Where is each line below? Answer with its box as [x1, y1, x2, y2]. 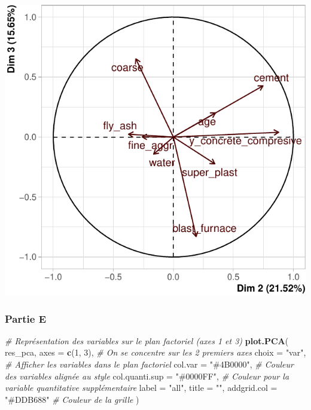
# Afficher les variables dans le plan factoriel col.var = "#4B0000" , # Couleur [5, 358, 294, 371]
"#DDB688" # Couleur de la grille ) [5, 393, 139, 405]
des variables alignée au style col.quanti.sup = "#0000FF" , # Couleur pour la [5, 369, 289, 382]
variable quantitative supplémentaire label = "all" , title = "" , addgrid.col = [5, 381, 278, 394]
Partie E [5, 311, 47, 326]
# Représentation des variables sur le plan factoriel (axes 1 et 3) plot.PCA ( [5, 334, 289, 347]
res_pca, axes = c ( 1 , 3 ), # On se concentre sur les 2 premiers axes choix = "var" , [5, 346, 306, 359]
